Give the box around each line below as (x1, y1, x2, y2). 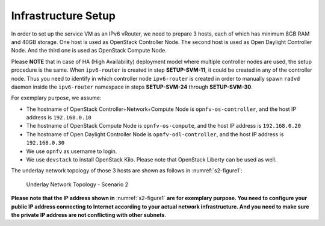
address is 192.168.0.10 (26, 114, 91, 121)
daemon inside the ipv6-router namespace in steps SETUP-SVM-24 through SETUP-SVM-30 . (11, 83, 253, 90)
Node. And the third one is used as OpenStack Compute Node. (11, 47, 167, 54)
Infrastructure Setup (11, 9, 116, 22)
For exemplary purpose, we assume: (11, 94, 102, 102)
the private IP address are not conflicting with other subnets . (11, 211, 167, 218)
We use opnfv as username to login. (26, 148, 117, 155)
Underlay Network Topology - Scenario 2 (26, 181, 129, 188)
